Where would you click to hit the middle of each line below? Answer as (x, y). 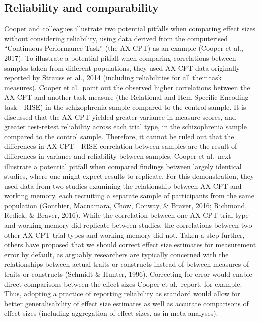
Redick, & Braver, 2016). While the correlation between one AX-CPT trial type (126, 215)
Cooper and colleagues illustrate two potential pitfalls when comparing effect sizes (130, 28)
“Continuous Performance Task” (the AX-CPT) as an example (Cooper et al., (124, 48)
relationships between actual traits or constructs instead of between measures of (127, 264)
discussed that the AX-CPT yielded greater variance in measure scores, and (120, 117)
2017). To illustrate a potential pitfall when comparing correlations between (120, 57)
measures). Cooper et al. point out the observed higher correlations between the (127, 87)
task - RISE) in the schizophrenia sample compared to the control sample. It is (125, 107)
